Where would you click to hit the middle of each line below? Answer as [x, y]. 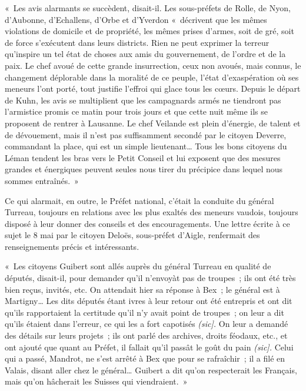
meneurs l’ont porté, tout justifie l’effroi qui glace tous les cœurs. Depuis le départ [153, 88]
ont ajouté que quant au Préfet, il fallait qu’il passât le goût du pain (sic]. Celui [149, 347]
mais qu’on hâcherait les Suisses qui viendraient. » [96, 381]
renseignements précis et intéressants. [72, 246]
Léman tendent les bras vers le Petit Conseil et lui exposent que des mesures [143, 157]
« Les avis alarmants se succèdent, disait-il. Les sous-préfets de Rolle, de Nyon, [148, 8]
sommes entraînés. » [42, 180]
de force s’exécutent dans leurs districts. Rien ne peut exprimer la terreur [137, 42]
